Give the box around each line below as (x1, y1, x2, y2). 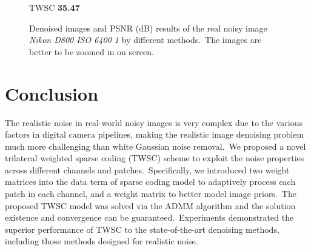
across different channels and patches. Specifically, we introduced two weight (5, 163, 290, 176)
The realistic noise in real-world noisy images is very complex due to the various (5, 116, 303, 129)
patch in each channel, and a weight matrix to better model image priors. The (5, 187, 296, 200)
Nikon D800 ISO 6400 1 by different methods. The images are (29, 33, 262, 46)
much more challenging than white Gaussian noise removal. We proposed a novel (5, 139, 306, 152)
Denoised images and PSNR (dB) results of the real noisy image (29, 21, 267, 34)
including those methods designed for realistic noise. (5, 235, 198, 247)
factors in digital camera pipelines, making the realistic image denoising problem (5, 128, 304, 141)
